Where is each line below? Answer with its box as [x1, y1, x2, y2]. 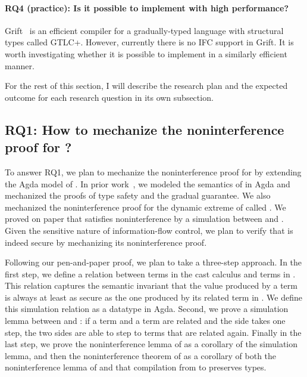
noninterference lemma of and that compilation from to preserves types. [5, 361, 267, 373]
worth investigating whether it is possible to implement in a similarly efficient [5, 47, 287, 60]
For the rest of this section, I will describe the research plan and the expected [5, 79, 288, 92]
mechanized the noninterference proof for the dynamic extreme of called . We [5, 200, 286, 213]
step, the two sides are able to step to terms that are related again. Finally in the [5, 326, 302, 338]
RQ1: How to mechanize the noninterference [5, 120, 284, 138]
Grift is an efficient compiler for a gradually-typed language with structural [5, 24, 284, 36]
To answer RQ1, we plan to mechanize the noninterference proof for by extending [5, 165, 302, 178]
